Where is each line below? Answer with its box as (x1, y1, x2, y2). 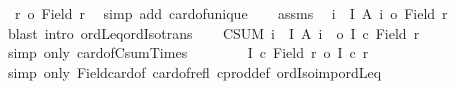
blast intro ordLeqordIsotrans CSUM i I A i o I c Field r (7, 22, 420, 43)
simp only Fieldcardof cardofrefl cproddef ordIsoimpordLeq (7, 61, 382, 82)
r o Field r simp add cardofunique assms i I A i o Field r (14, 3, 448, 23)
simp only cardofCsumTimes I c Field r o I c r (7, 42, 369, 63)
